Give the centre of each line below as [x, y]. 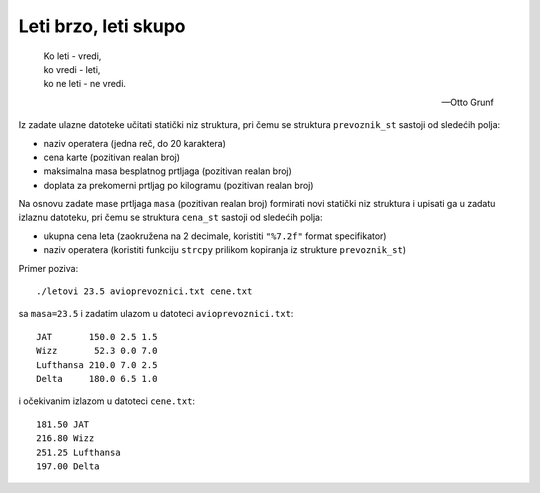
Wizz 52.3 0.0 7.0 [97, 351]
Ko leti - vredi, [72, 56]
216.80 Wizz [65, 438]
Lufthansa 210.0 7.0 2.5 [97, 364]
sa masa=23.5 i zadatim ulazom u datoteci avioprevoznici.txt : [156, 314]
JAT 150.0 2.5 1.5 [97, 336]
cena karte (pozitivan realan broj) [111, 157]
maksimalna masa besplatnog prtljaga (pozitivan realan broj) [167, 171]
